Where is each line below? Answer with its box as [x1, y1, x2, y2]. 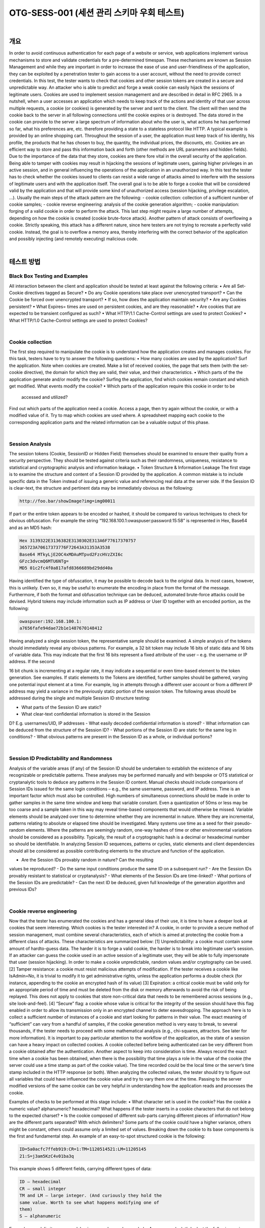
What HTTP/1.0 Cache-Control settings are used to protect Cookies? [9, 317, 148, 323]
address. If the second [9, 659, 55, 665]
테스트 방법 [9, 258, 41, 266]
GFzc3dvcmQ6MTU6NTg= [19, 558, 69, 564]
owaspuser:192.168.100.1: [19, 618, 82, 624]
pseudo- [234, 820, 252, 826]
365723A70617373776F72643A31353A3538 [19, 545, 110, 550]
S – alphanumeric [19, 1213, 61, 1219]
